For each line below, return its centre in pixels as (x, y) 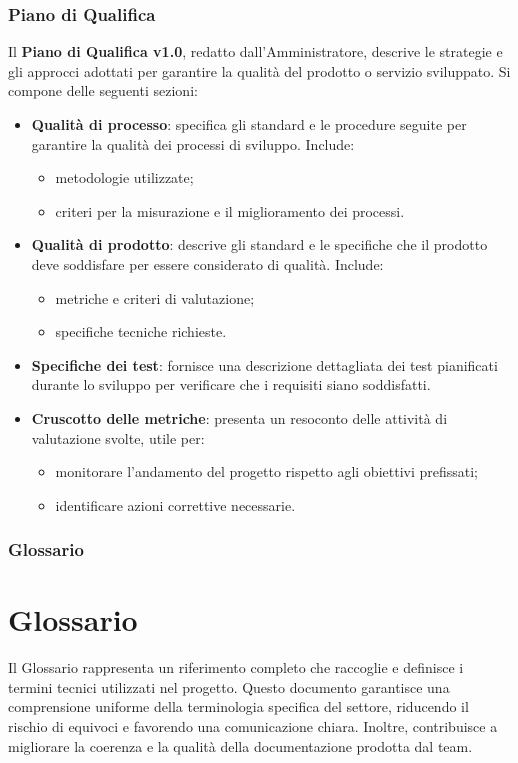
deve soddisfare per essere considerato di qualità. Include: (207, 263)
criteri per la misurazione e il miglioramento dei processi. (230, 210)
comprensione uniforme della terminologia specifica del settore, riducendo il (238, 706)
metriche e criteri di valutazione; (155, 297)
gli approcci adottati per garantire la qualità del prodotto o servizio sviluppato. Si (259, 70)
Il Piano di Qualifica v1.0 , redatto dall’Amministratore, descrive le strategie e (255, 51)
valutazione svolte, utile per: (118, 437)
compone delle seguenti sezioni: (103, 90)
